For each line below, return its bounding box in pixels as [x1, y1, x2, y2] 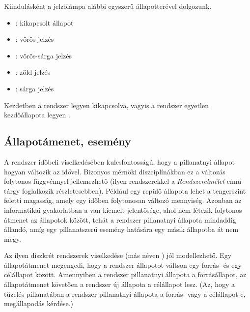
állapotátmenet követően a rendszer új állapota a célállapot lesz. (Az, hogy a [4, 279, 235, 289]
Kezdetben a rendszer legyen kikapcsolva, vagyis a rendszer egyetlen [4, 100, 209, 110]
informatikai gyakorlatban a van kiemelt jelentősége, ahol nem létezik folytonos [4, 204, 242, 215]
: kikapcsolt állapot [15, 17, 74, 28]
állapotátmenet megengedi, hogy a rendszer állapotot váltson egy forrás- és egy [4, 259, 242, 270]
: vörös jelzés [15, 34, 54, 44]
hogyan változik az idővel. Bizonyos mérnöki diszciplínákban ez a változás [4, 166, 225, 176]
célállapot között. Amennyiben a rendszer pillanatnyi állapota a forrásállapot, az [4, 269, 247, 280]
